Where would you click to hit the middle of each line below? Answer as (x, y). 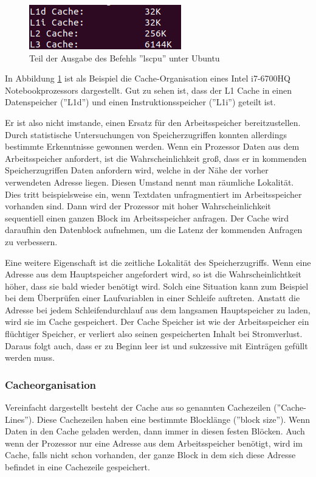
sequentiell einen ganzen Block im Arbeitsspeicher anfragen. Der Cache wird (147, 218)
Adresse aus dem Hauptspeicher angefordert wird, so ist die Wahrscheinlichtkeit (153, 274)
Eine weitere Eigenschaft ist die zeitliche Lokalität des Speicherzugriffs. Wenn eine (158, 262)
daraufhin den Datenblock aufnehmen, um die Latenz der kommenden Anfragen (154, 230)
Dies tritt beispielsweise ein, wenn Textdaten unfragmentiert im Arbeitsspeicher (153, 194)
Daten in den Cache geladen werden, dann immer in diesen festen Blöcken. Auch (155, 431)
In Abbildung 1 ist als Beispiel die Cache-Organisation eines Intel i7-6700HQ (148, 78)
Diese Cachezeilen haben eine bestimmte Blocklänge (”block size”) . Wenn (173, 419)
